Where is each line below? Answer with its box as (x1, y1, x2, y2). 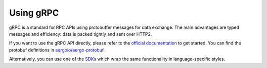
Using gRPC (9, 7, 59, 18)
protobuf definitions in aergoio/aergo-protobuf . (9, 47, 105, 53)
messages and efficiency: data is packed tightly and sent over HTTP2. (9, 31, 152, 37)
